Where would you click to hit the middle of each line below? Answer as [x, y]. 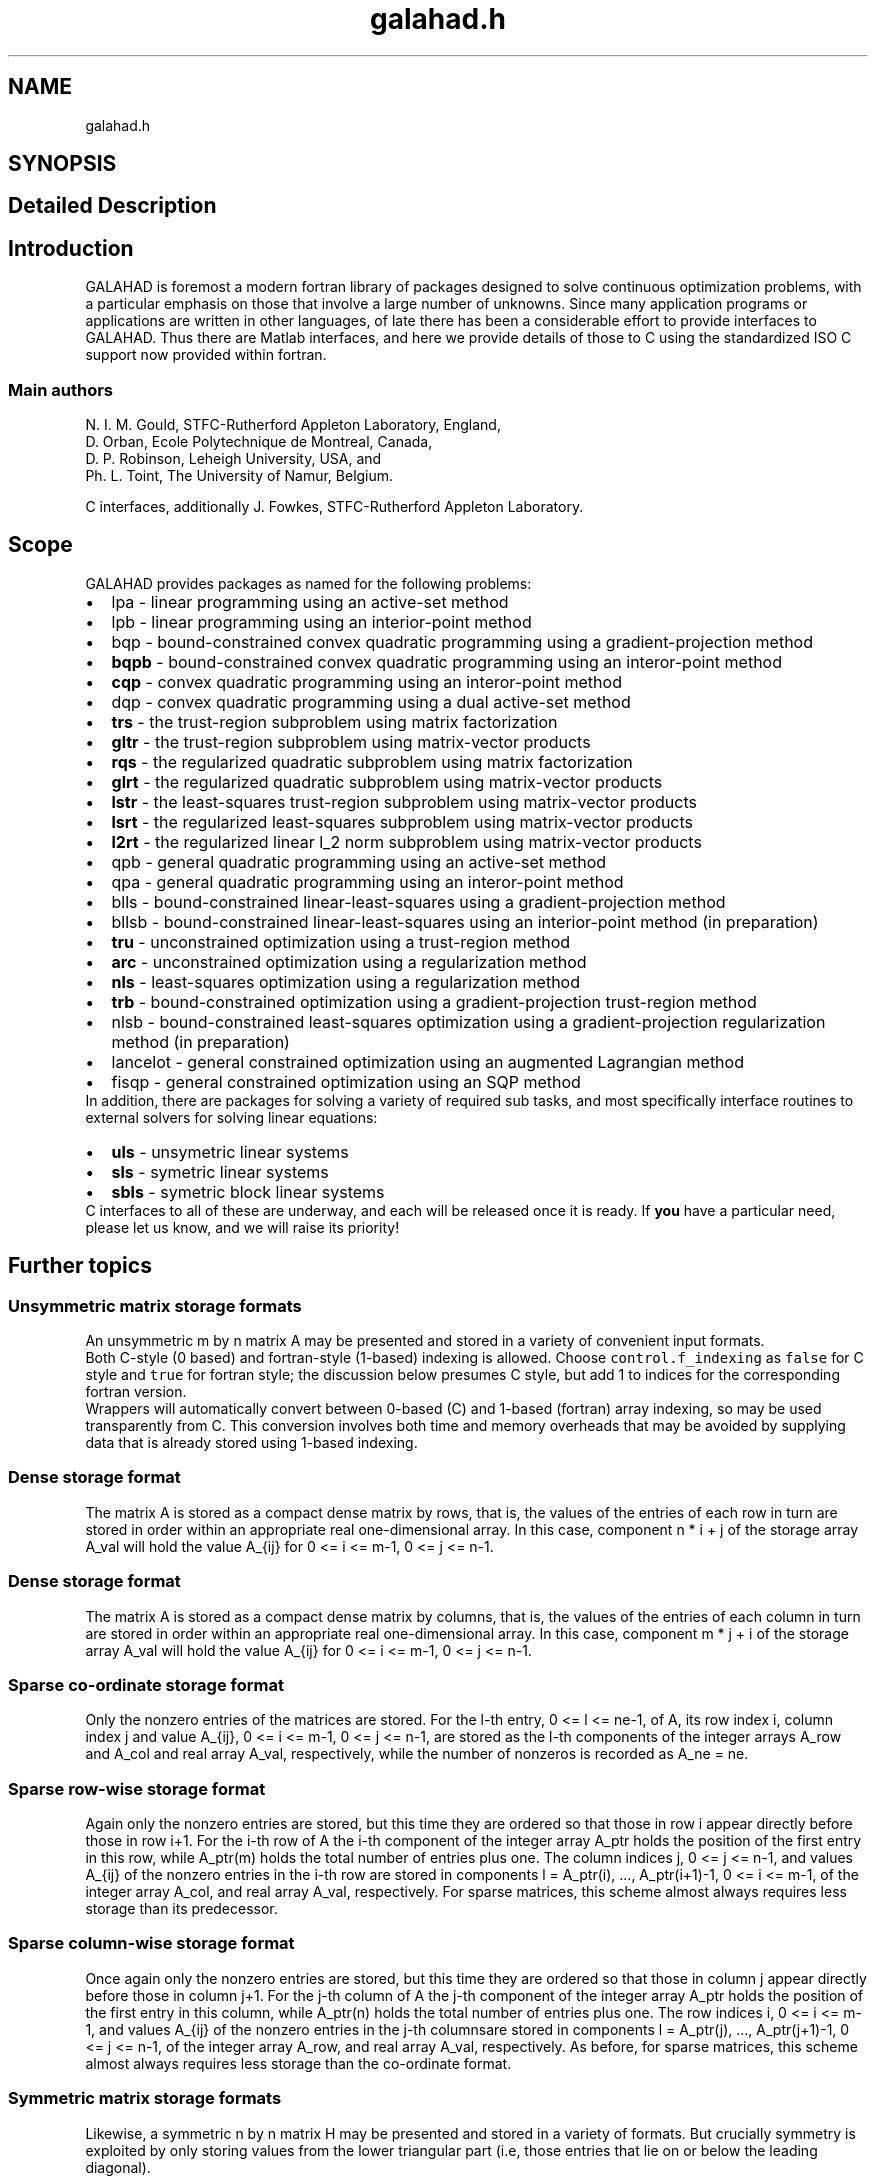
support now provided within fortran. [206, 355]
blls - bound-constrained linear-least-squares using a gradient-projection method [418, 901]
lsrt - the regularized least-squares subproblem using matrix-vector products [402, 821]
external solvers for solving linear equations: [231, 1117]
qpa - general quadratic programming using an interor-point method [367, 881]
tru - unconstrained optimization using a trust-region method [341, 941]
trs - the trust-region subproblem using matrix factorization [334, 721]
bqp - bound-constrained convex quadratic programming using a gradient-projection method [462, 641]
